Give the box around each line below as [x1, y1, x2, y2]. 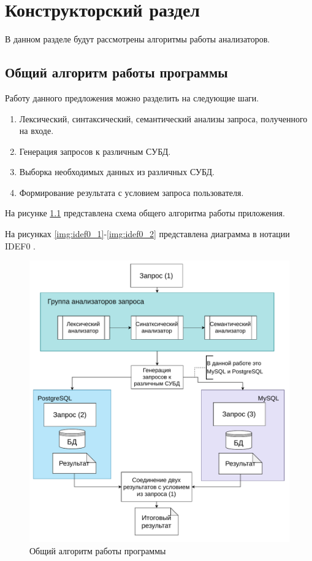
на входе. [19, 124, 54, 137]
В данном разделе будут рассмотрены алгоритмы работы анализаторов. [5, 33, 270, 45]
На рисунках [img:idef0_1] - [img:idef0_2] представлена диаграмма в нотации [5, 227, 290, 240]
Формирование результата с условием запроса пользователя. [19, 186, 244, 198]
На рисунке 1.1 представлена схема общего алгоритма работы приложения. [5, 206, 285, 219]
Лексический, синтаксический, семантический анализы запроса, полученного [19, 112, 308, 125]
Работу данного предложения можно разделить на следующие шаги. [5, 91, 259, 104]
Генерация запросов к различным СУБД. [19, 144, 171, 157]
